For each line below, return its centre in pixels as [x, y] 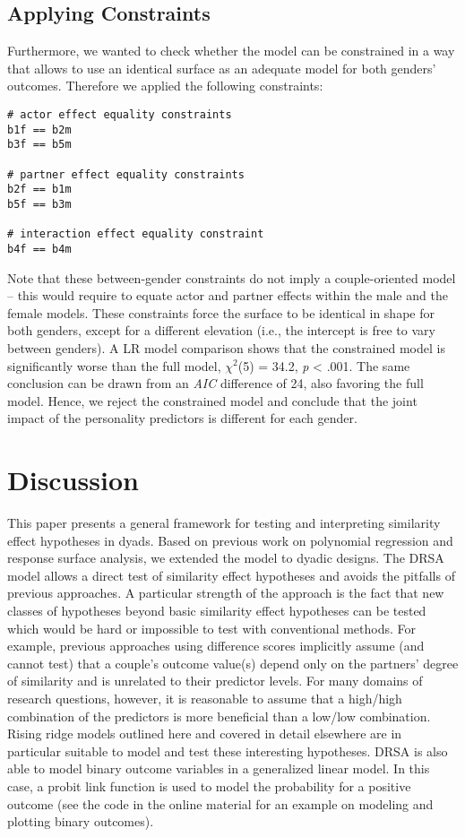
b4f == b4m [39, 249]
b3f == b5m [39, 145]
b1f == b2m [39, 129]
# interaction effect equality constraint [136, 234]
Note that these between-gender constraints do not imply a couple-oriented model [232, 277]
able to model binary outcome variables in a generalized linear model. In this [219, 768]
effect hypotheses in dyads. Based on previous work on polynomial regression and [230, 540]
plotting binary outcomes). [81, 821]
